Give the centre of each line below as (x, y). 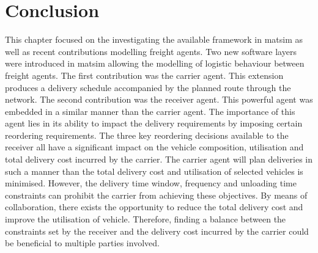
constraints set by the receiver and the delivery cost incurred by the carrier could (157, 231)
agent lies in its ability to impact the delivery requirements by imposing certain (154, 123)
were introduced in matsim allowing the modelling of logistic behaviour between (155, 63)
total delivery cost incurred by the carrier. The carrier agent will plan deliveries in (159, 159)
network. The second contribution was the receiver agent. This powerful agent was (159, 99)
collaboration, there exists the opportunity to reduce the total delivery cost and (154, 207)
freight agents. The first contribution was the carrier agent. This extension (144, 75)
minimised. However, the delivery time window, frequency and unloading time (151, 183)
